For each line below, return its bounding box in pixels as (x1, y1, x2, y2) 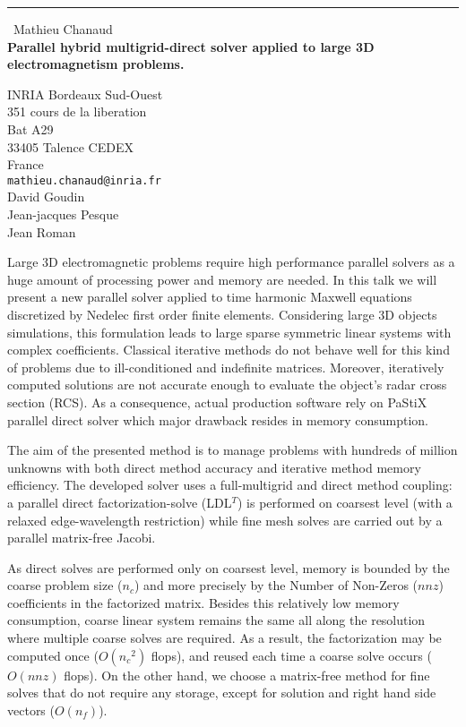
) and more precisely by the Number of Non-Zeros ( (134, 576, 419, 594)
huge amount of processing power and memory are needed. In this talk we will (7, 269, 437, 288)
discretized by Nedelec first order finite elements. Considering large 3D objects (7, 304, 437, 323)
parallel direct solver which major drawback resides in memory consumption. (7, 410, 428, 429)
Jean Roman (7, 222, 76, 241)
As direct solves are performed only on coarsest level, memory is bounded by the (7, 558, 450, 577)
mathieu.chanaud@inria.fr (7, 174, 161, 187)
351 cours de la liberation (7, 102, 147, 121)
